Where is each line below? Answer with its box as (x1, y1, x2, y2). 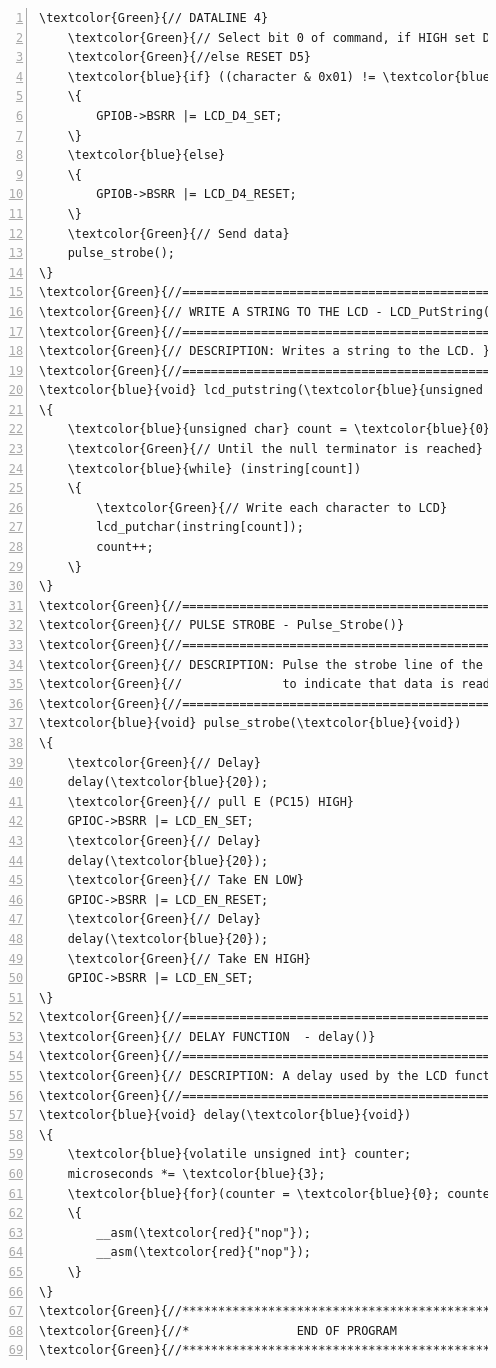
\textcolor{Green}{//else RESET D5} (67, 50, 312, 65)
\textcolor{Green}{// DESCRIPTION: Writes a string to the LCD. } (39, 344, 491, 359)
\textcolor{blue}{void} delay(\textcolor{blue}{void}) (39, 1108, 412, 1123)
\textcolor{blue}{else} (67, 148, 226, 163)
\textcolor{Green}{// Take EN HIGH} (67, 951, 312, 966)
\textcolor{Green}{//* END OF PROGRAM (39, 1323, 397, 1338)
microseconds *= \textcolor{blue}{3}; (67, 1167, 326, 1182)
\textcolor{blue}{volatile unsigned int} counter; (67, 1147, 412, 1162)
